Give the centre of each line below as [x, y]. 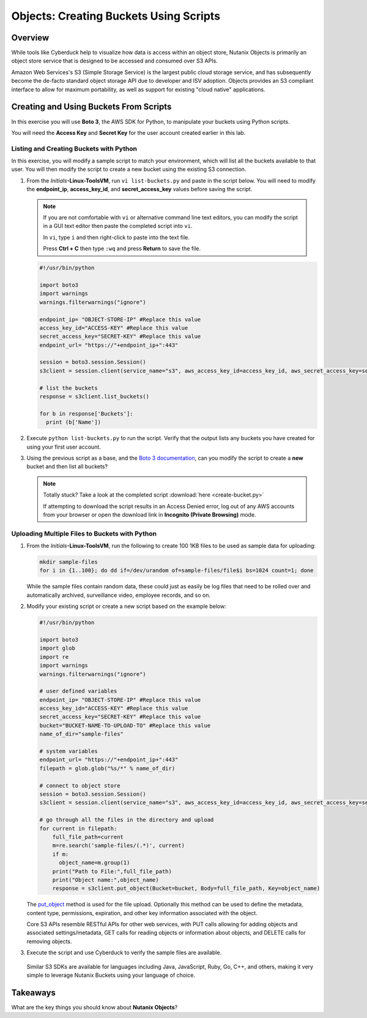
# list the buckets [69, 388]
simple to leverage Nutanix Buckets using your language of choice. [111, 975]
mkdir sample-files [69, 562]
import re [54, 657]
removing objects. [50, 941]
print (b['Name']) [73, 422]
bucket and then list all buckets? [67, 466]
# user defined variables [78, 691]
